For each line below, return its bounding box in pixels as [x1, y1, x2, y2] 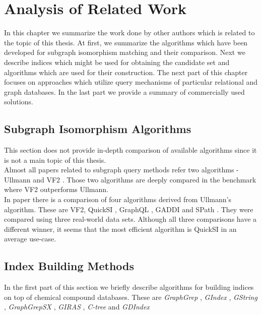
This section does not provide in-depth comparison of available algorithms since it [4, 145, 257, 155]
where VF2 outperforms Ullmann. [4, 184, 108, 195]
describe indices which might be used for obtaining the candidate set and [4, 56, 230, 67]
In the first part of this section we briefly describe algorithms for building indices [4, 282, 254, 292]
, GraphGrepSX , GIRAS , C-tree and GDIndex [4, 301, 150, 312]
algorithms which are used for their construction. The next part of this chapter [4, 67, 248, 77]
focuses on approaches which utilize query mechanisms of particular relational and [4, 77, 258, 87]
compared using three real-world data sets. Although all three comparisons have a [4, 214, 257, 224]
